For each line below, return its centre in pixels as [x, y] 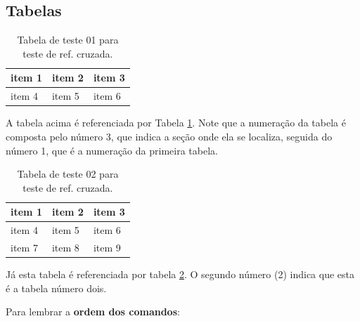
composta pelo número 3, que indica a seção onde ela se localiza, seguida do [169, 136]
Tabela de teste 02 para [68, 174]
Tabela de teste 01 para [68, 40]
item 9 [107, 247]
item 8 [65, 247]
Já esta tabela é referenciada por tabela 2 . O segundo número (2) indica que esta [180, 274]
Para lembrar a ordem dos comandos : [93, 312]
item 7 [24, 247]
